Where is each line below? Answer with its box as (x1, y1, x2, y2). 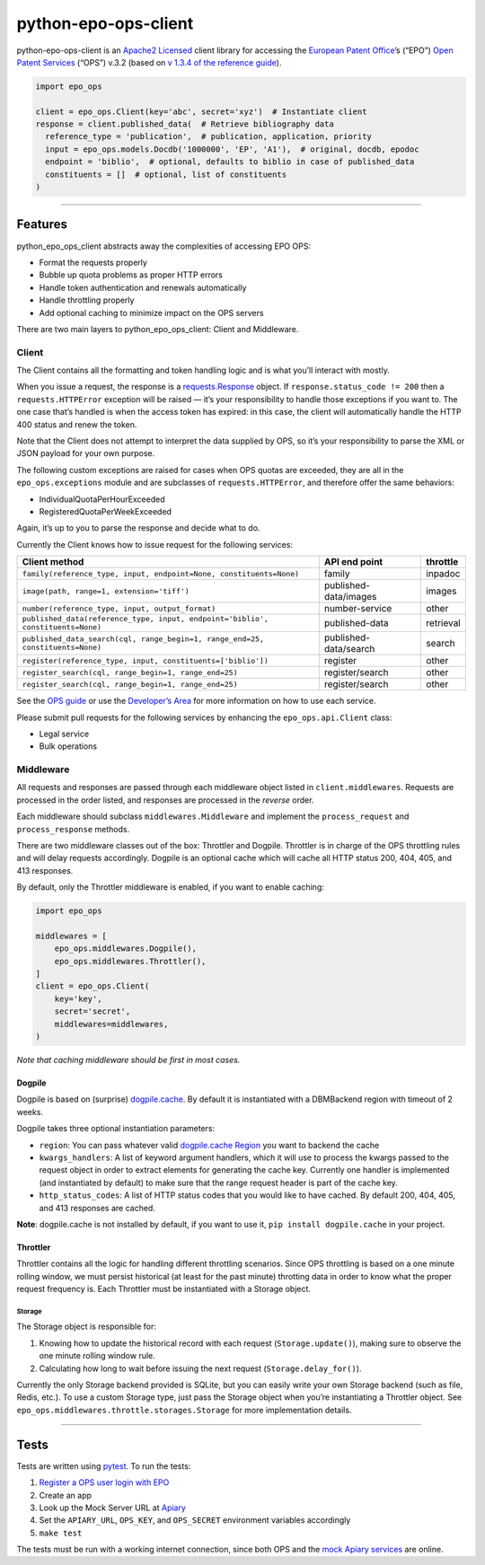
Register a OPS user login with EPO (39, 1477, 170, 1488)
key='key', (54, 993, 102, 1004)
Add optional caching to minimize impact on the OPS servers (39, 307, 264, 318)
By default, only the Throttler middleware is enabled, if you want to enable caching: (16, 882, 325, 892)
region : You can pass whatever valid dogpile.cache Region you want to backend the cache (39, 1139, 380, 1150)
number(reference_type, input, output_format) (22, 603, 216, 613)
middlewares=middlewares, (54, 1019, 169, 1029)
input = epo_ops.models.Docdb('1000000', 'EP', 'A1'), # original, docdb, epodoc (45, 144, 419, 154)
